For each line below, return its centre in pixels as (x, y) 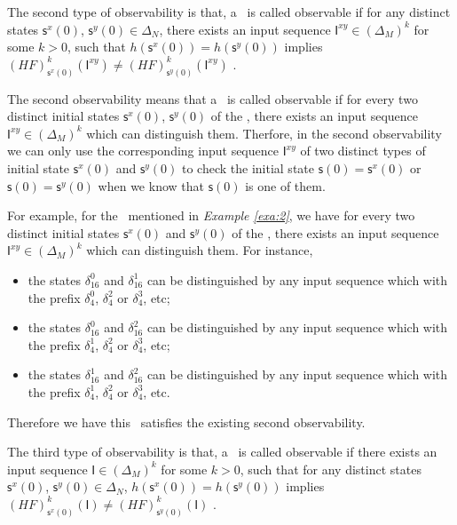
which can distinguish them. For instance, (200, 250)
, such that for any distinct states (331, 469)
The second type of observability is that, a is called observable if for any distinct (229, 12)
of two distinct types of (363, 151)
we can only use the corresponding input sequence (143, 151)
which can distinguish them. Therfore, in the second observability (264, 133)
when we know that (151, 185)
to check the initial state (248, 168)
